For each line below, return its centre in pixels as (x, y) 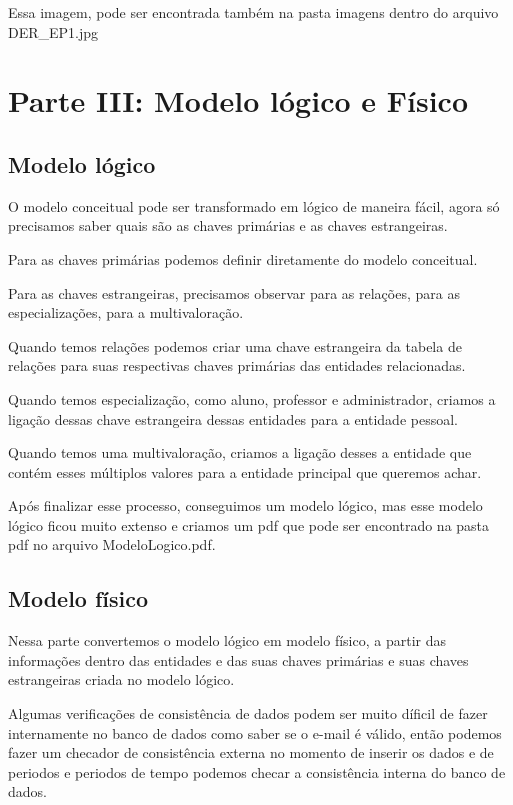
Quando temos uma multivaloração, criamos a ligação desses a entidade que (240, 452)
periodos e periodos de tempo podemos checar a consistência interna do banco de (257, 771)
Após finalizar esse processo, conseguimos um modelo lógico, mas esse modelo (245, 505)
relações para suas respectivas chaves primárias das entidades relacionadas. (237, 365)
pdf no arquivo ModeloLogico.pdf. (112, 544)
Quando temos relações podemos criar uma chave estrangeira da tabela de (235, 345)
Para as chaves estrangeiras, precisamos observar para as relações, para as (234, 292)
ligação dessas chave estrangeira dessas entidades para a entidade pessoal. (233, 418)
